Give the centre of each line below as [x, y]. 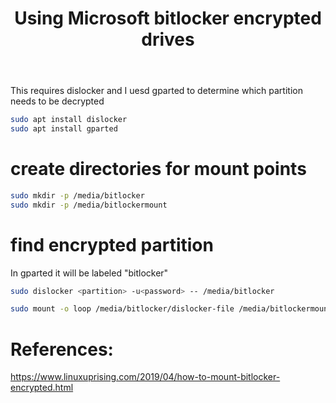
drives [168, 39]
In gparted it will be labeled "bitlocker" [89, 273]
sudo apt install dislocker [69, 120]
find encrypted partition [112, 244]
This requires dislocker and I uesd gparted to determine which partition [156, 91]
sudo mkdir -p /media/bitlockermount [89, 205]
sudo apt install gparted [64, 129]
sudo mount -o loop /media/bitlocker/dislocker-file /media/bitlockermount [171, 309]
